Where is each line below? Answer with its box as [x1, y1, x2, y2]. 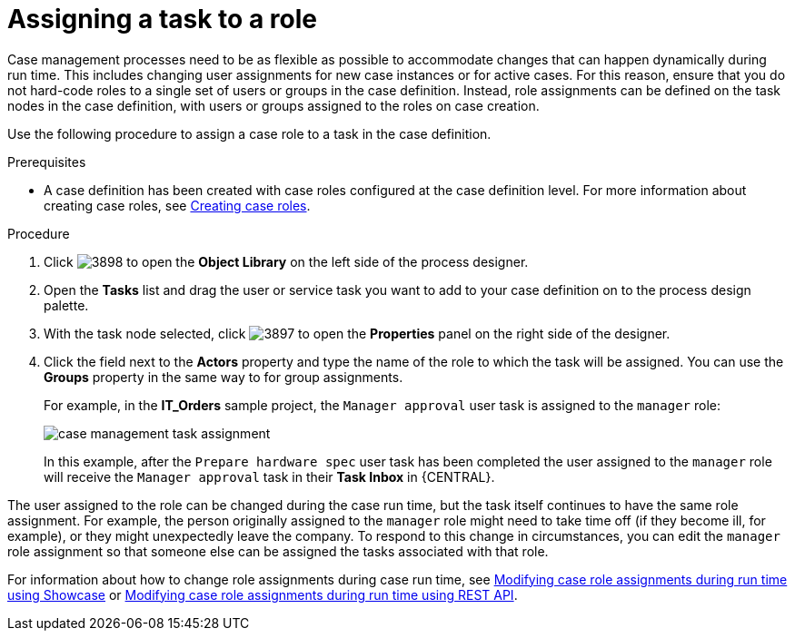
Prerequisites [7, 153, 86, 170]
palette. [44, 297, 89, 313]
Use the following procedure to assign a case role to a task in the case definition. [7, 125, 492, 142]
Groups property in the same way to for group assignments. [44, 368, 403, 385]
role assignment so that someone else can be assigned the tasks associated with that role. [7, 543, 549, 559]
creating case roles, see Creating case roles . [44, 197, 311, 213]
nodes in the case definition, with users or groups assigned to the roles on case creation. [7, 97, 540, 113]
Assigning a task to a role [7, 4, 317, 34]
